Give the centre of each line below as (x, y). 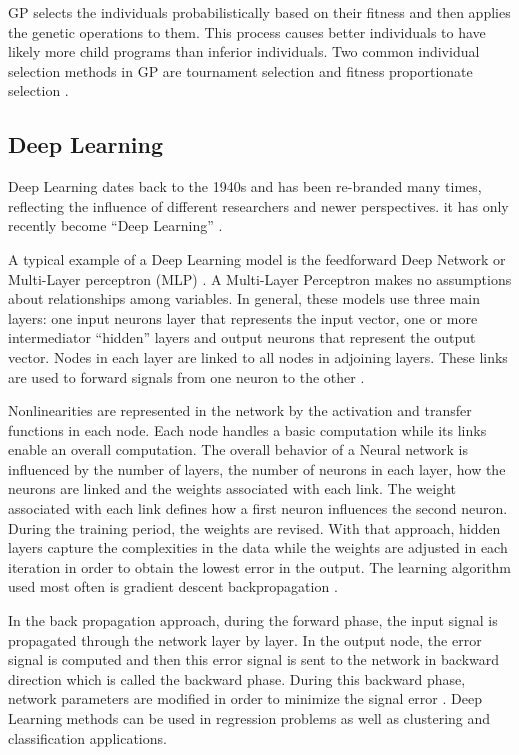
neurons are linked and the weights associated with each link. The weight (232, 488)
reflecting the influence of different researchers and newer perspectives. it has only (258, 205)
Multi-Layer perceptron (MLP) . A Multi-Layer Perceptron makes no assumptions (260, 278)
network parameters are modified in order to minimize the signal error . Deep (245, 698)
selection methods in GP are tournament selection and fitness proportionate (240, 70)
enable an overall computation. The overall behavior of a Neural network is (238, 449)
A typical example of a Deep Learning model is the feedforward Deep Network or (257, 258)
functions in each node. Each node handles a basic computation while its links (247, 429)
